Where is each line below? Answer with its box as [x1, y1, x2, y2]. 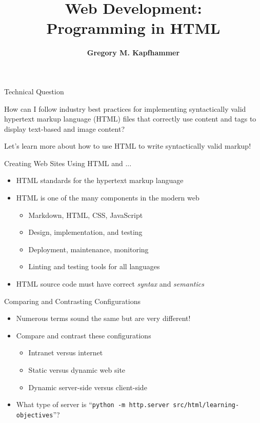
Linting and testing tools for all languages [28, 261, 160, 272]
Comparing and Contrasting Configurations [4, 295, 141, 306]
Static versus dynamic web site [28, 365, 126, 375]
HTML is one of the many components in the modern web [16, 192, 199, 203]
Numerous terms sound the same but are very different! [16, 313, 191, 324]
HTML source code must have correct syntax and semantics [16, 278, 204, 289]
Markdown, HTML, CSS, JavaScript [28, 209, 143, 220]
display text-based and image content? [4, 123, 125, 134]
